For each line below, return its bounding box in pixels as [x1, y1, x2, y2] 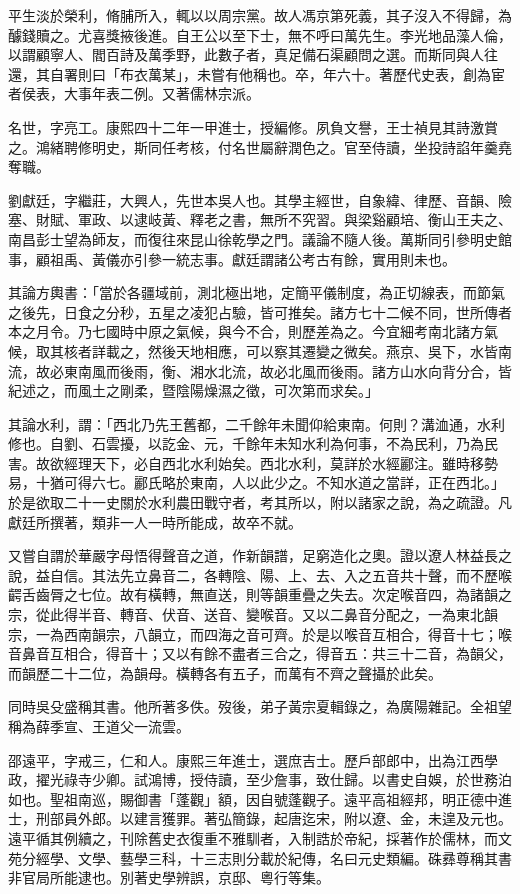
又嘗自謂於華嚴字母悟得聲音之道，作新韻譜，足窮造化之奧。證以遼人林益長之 [8, 545, 512, 566]
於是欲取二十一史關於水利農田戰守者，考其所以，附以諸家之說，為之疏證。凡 [8, 492, 512, 513]
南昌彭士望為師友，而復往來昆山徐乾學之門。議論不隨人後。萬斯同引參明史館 [8, 228, 512, 249]
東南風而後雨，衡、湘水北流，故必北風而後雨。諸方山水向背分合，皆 [63, 360, 512, 381]
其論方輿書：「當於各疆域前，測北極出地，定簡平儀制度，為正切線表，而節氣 [8, 282, 505, 303]
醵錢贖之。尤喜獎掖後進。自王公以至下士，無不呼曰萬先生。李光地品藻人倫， [8, 24, 512, 45]
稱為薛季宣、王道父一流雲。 [8, 716, 190, 736]
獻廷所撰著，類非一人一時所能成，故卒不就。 [8, 511, 302, 532]
